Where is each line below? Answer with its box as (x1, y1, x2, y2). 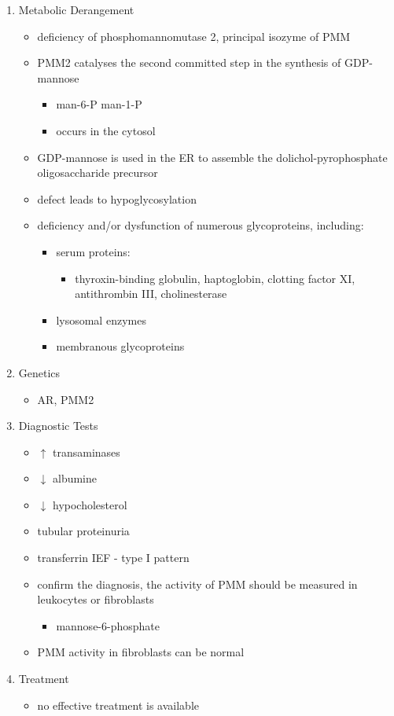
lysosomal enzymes (56, 311, 146, 328)
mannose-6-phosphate (56, 617, 160, 633)
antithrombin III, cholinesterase (75, 285, 227, 302)
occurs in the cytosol (56, 122, 156, 138)
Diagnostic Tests (18, 417, 98, 434)
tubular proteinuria (37, 523, 130, 539)
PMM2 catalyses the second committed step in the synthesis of (37, 54, 341, 71)
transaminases (52, 443, 120, 460)
